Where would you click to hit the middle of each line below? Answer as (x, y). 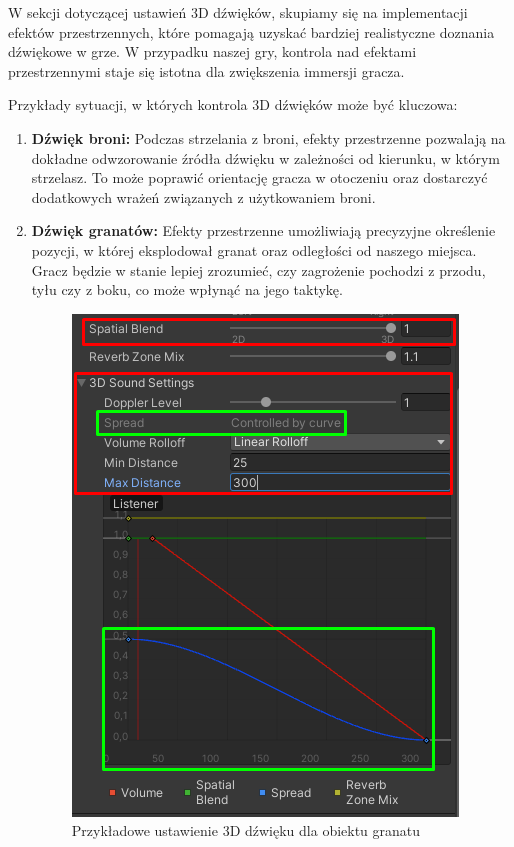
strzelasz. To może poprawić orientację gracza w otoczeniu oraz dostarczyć (259, 177)
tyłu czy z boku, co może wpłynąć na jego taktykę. (187, 289)
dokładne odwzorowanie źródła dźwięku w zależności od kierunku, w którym (265, 157)
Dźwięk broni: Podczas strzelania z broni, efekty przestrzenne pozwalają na (268, 137)
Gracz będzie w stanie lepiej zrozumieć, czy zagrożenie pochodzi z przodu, (258, 269)
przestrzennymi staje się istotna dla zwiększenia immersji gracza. (206, 70)
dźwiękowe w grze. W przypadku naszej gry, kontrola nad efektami (212, 51)
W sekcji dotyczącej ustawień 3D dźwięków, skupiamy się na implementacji (238, 12)
